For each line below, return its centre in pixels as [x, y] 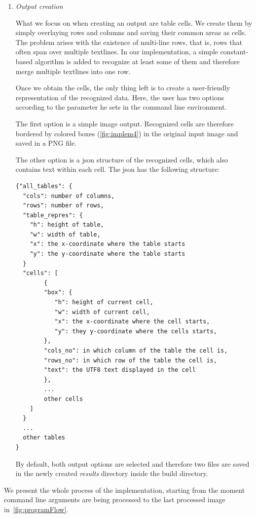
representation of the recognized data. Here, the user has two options [120, 97]
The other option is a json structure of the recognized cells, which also [122, 159]
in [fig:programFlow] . [36, 509]
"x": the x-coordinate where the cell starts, [132, 322]
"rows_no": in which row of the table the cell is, [130, 360]
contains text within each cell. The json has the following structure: [118, 169]
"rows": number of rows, [63, 206]
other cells [63, 399]
